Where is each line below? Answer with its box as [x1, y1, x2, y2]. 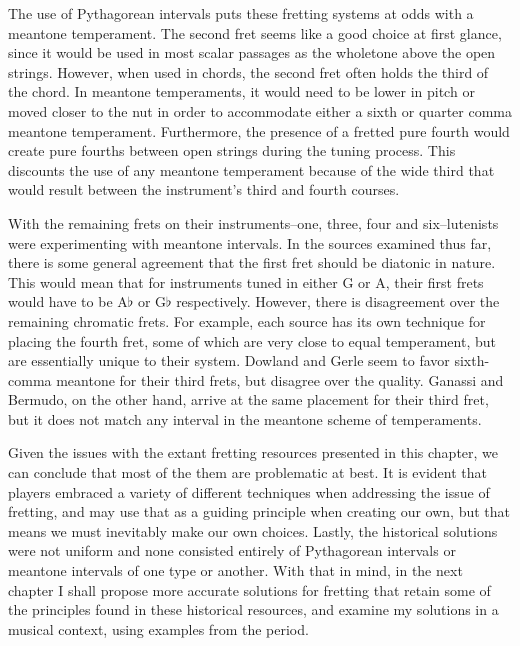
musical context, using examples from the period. [8, 618, 309, 639]
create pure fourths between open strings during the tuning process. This [8, 140, 456, 161]
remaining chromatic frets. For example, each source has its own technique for [8, 310, 486, 331]
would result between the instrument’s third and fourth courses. [8, 179, 400, 200]
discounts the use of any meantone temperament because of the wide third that [8, 159, 495, 180]
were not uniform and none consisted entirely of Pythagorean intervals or [8, 540, 456, 561]
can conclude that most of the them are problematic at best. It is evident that [8, 462, 487, 483]
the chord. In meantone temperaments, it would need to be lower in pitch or [8, 81, 475, 102]
